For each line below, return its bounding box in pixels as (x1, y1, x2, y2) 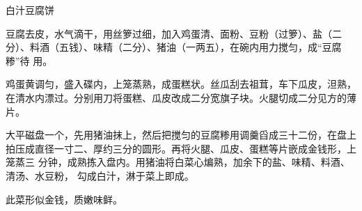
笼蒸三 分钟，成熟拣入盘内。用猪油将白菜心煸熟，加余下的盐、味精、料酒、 (6, 155, 350, 169)
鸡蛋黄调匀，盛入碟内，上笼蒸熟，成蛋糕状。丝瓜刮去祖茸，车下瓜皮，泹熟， (6, 77, 356, 91)
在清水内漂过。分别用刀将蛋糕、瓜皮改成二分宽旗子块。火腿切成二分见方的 (6, 90, 347, 104)
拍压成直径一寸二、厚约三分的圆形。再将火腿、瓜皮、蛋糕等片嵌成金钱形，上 (6, 141, 356, 155)
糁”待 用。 (6, 53, 53, 68)
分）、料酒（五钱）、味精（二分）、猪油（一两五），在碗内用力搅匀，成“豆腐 (6, 40, 342, 54)
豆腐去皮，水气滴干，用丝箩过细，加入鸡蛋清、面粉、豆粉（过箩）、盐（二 (6, 26, 342, 40)
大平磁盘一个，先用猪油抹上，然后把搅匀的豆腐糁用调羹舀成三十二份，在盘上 (6, 127, 356, 142)
